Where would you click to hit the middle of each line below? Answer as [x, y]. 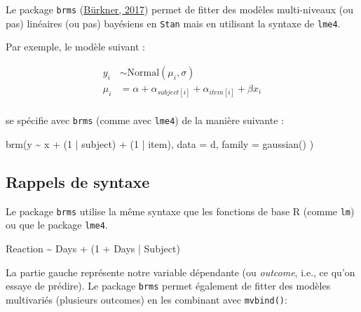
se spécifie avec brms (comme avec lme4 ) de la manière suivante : [145, 120]
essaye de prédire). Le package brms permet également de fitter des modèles [168, 286]
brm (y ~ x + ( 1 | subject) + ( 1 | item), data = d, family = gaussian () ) [160, 143]
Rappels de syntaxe [78, 181]
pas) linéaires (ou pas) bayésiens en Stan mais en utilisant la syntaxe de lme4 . [173, 23]
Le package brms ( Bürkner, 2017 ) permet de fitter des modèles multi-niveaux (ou [179, 9]
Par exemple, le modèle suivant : [76, 47]
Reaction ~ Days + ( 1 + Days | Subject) [93, 248]
